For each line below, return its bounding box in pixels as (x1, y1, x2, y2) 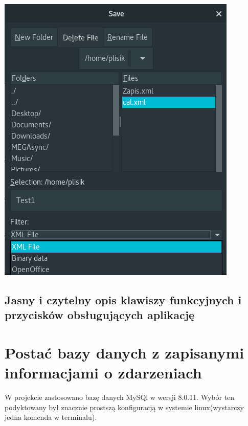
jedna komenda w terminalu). (5, 412, 97, 422)
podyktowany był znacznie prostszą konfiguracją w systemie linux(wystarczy (5, 401, 244, 412)
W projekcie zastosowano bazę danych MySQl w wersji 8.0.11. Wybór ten (5, 392, 235, 402)
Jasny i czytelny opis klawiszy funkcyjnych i (5, 292, 242, 307)
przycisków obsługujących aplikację (5, 307, 195, 323)
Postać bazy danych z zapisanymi (5, 342, 244, 363)
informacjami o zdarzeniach (5, 362, 202, 383)
